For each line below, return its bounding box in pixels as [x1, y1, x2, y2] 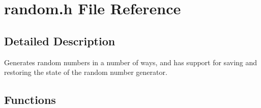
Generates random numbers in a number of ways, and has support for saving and [4, 57, 257, 67]
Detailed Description [4, 33, 115, 48]
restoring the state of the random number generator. [4, 67, 167, 77]
